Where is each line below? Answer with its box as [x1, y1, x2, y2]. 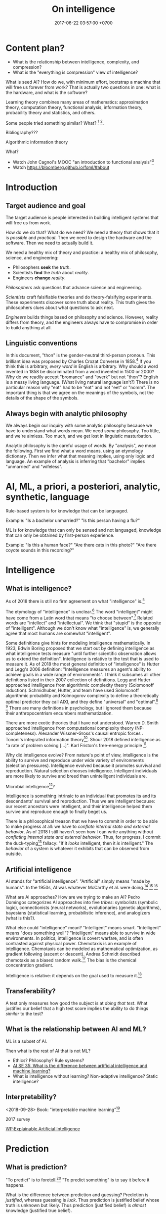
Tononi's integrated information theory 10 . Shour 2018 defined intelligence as [5, 735, 161, 742]
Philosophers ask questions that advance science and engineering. [5, 285, 142, 290]
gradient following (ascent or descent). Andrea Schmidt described [5, 951, 140, 957]
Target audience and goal [5, 202, 86, 210]
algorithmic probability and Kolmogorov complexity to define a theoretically [5, 693, 159, 699]
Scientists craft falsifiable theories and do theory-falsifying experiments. [5, 294, 153, 300]
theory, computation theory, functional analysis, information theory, [5, 104, 143, 110]
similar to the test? [5, 1011, 43, 1016]
